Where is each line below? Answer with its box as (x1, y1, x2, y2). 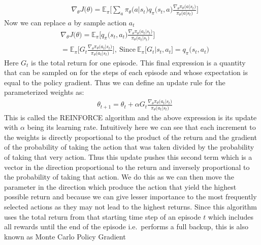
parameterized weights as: (4, 87, 84, 97)
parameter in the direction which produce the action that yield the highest (4, 181, 237, 192)
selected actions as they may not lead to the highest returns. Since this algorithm (4, 201, 257, 212)
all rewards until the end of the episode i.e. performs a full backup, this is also (4, 221, 248, 232)
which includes (208, 211, 254, 222)
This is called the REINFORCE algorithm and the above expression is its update (4, 112, 257, 122)
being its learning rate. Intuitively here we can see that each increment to (27, 122, 256, 132)
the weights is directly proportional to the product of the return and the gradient (4, 131, 257, 142)
